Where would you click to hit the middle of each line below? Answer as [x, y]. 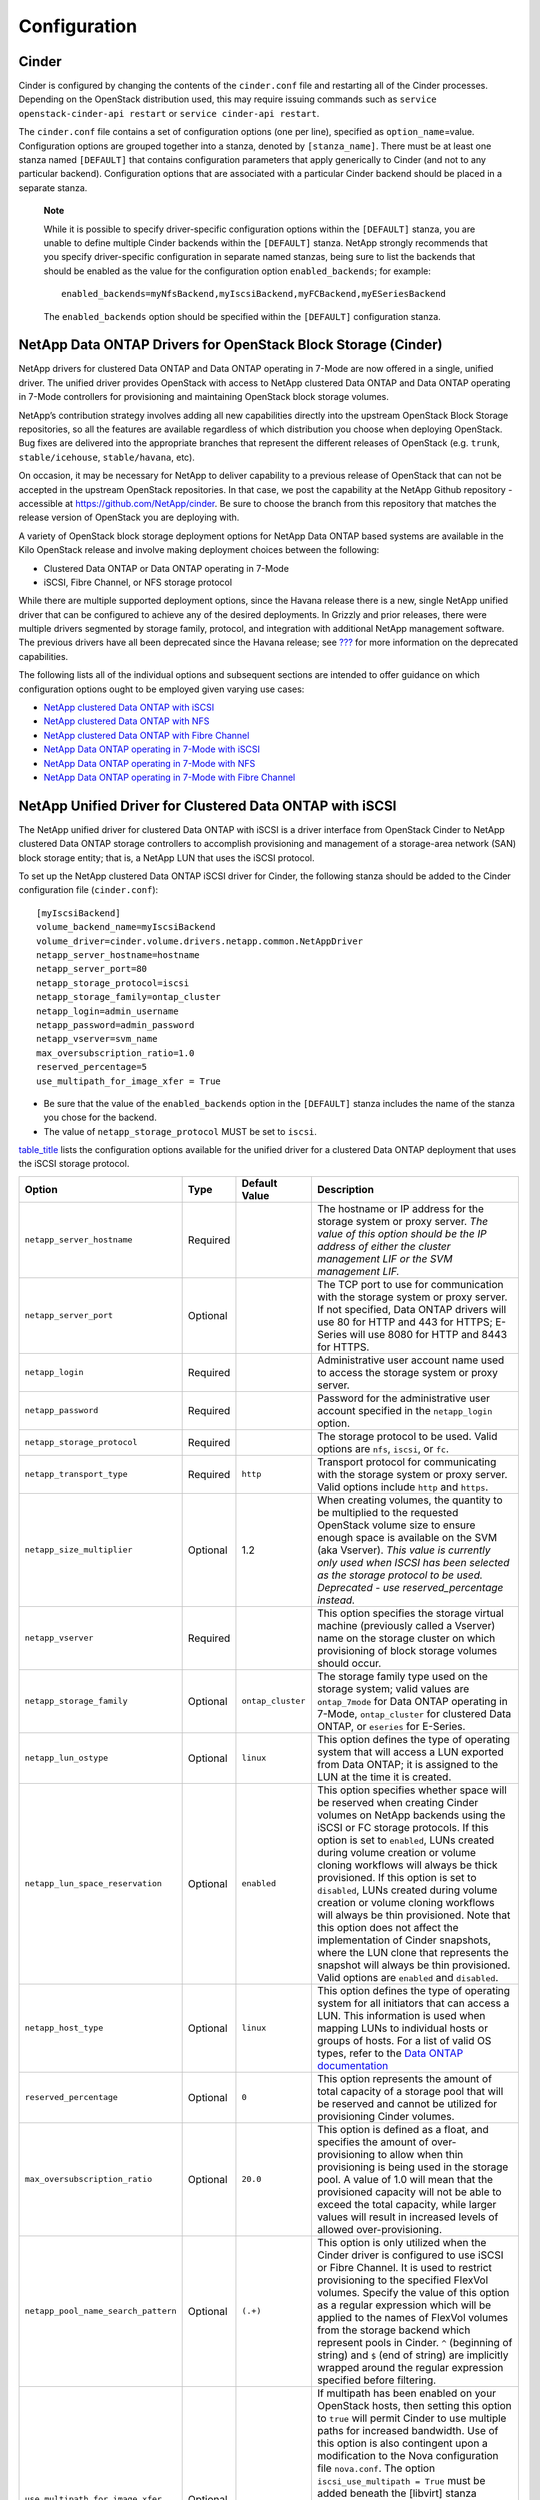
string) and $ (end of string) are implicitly [412, 2355]
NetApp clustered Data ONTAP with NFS [126, 721]
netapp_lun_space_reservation [93, 1883]
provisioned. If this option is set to [396, 1877]
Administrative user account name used [410, 1360]
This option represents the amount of [404, 2078]
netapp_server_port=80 [92, 969]
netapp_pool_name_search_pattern [100, 2311]
